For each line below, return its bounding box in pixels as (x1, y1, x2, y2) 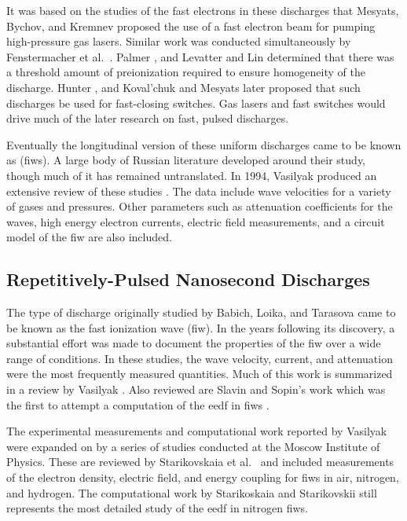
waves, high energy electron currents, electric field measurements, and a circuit (6, 213, 385, 229)
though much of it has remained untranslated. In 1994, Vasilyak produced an (6, 167, 377, 183)
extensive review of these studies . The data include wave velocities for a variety (6, 182, 391, 199)
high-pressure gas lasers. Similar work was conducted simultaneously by (6, 33, 351, 50)
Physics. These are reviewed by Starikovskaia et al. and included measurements (6, 453, 394, 470)
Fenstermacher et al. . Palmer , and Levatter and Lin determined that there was (6, 48, 394, 64)
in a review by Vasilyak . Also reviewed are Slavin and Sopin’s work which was (6, 381, 386, 398)
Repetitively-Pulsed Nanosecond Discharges (6, 267, 370, 292)
